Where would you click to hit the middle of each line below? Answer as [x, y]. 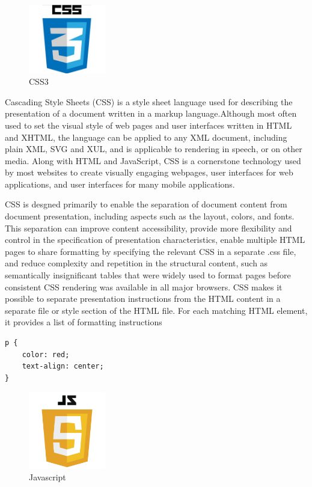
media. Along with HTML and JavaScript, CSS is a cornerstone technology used [153, 160]
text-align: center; [63, 366]
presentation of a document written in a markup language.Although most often [151, 113]
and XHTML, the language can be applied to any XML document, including [146, 137]
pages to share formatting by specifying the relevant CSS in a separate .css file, [151, 251]
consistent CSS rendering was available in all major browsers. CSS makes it [144, 286]
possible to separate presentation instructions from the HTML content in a [143, 299]
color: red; [46, 354]
